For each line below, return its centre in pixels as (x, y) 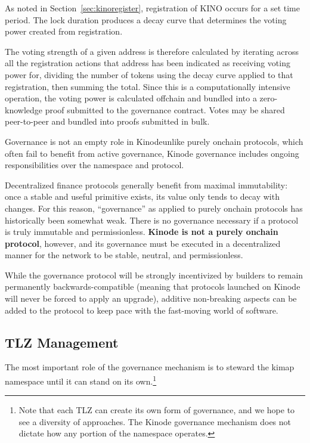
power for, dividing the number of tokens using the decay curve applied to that (149, 74)
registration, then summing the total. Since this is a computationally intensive (148, 86)
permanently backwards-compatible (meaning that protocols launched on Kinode (153, 286)
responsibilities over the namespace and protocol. (94, 165)
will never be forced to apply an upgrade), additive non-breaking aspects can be (151, 298)
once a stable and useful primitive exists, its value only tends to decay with (142, 196)
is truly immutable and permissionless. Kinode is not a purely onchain (142, 232)
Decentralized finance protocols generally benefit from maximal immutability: (146, 185)
